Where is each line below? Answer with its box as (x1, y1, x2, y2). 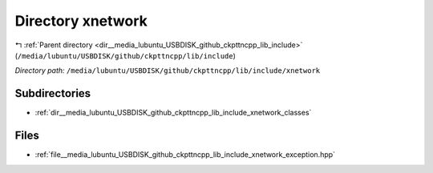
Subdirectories (14, 86, 91, 100)
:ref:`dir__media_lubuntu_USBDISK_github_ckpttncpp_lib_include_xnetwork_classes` (34, 108, 312, 118)
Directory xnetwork (14, 12, 148, 30)
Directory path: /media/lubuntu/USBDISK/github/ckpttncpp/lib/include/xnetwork (14, 66, 321, 75)
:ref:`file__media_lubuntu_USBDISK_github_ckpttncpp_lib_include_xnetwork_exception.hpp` (34, 150, 336, 159)
